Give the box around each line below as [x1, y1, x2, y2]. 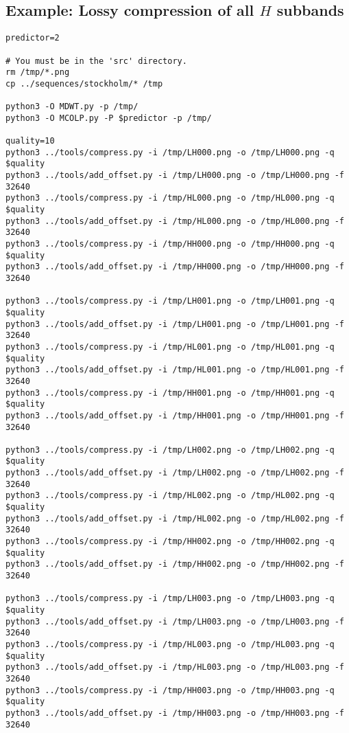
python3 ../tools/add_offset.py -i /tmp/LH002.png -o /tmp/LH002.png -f [5, 468, 344, 478]
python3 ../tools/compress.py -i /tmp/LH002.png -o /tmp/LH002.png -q [5, 444, 335, 455]
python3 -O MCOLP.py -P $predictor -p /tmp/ [5, 113, 212, 123]
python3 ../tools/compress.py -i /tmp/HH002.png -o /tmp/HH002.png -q [5, 537, 335, 547]
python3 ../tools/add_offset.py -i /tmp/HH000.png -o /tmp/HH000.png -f [5, 262, 344, 272]
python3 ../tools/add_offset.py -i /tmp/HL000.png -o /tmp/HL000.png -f [5, 216, 344, 226]
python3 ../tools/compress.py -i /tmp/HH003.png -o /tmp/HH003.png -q [5, 685, 335, 695]
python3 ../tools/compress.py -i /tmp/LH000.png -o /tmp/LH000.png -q [5, 147, 335, 157]
